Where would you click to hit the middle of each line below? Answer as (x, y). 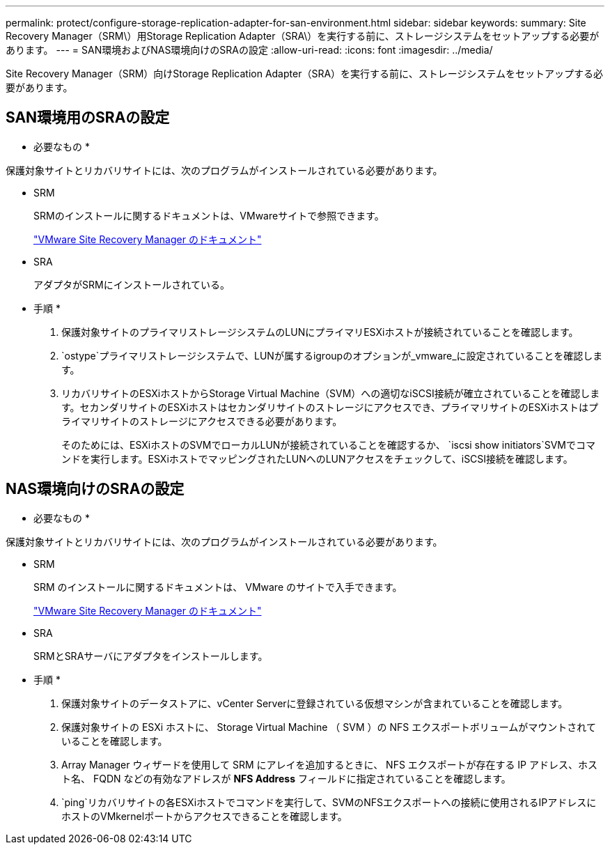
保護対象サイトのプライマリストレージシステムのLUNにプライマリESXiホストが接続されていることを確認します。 (320, 332)
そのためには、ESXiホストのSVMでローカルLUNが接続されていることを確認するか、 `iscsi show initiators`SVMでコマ (329, 445)
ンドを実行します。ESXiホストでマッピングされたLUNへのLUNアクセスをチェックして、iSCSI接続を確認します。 (317, 458)
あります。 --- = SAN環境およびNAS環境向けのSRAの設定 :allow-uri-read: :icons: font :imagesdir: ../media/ (249, 50)
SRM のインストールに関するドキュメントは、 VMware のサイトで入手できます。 (218, 587)
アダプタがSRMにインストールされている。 (132, 284)
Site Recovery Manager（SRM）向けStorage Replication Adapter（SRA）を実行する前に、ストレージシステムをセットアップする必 (304, 74)
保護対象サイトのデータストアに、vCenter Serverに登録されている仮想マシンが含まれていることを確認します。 (315, 703)
